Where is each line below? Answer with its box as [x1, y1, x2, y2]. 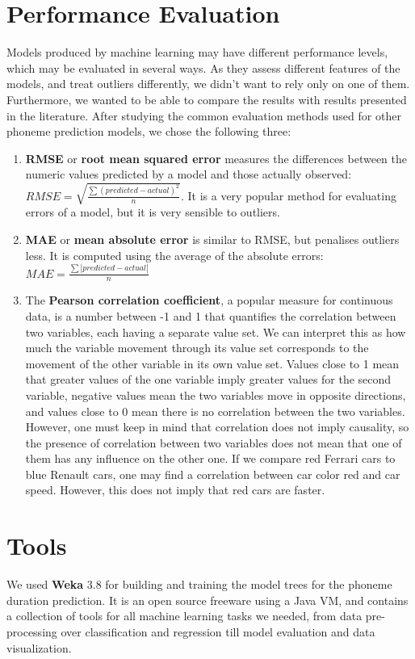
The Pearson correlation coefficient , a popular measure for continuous [25, 292, 393, 309]
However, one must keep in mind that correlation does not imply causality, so [25, 418, 409, 435]
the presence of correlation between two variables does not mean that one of [25, 434, 402, 451]
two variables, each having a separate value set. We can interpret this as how [25, 323, 406, 340]
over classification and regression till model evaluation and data [61, 623, 375, 640]
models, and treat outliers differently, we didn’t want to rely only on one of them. [6, 75, 410, 92]
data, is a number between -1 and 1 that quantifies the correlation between [25, 307, 396, 324]
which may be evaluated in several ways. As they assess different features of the [6, 59, 400, 76]
